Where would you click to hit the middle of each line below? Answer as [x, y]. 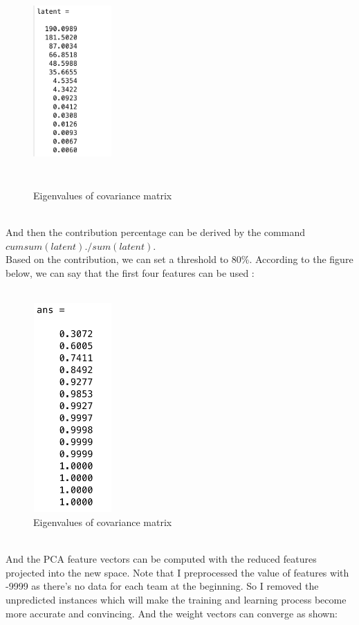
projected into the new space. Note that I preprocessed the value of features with [177, 572]
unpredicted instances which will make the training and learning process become [176, 600]
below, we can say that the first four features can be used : [130, 272]
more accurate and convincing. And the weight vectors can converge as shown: [172, 613]
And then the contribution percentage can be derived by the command [155, 232]
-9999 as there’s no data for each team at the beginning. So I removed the [162, 586]
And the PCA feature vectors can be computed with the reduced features [161, 559]
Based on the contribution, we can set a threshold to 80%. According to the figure [179, 259]
